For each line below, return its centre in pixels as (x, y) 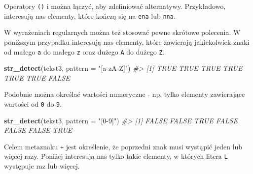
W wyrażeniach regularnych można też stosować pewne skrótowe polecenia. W (122, 32)
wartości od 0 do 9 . (33, 103)
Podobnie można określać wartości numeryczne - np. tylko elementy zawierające (125, 94)
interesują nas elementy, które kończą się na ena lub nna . (90, 15)
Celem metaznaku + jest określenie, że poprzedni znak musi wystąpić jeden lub (123, 146)
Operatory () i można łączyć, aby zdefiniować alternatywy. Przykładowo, (115, 6)
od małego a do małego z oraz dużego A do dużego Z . (84, 51)
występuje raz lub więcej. (42, 166)
